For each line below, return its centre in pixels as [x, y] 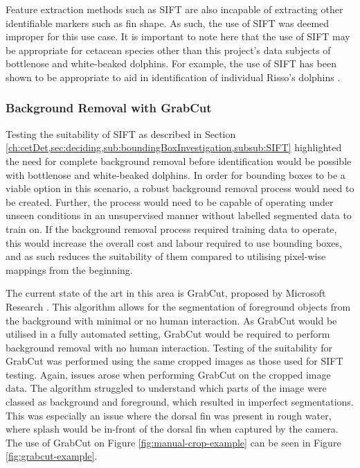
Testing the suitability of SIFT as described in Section [121, 133]
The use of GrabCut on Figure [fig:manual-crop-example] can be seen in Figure [173, 442]
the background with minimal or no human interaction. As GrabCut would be [171, 320]
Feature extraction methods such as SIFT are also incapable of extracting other [174, 9]
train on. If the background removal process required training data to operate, [171, 228]
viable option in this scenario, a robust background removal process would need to [180, 188]
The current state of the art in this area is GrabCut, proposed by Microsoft [166, 293]
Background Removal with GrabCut [109, 108]
